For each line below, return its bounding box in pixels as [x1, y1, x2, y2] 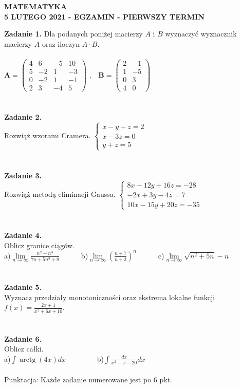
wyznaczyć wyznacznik [165, 28, 237, 39]
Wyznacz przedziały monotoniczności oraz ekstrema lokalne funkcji [4, 291, 215, 302]
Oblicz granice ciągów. [4, 239, 75, 250]
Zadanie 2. [4, 112, 42, 122]
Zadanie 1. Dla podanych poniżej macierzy [4, 28, 143, 39]
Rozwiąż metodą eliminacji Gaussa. [4, 189, 116, 199]
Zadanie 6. [4, 333, 42, 344]
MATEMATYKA [4, 1, 67, 11]
